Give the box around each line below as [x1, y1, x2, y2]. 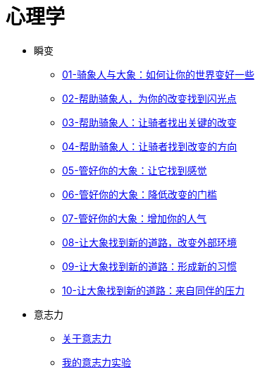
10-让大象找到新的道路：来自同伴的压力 [62, 284, 244, 296]
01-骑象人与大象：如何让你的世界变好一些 [62, 68, 254, 80]
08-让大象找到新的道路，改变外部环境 [62, 236, 237, 248]
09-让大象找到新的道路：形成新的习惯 [62, 260, 237, 272]
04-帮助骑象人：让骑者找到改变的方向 [62, 140, 237, 152]
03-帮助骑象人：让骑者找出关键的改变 [62, 116, 237, 128]
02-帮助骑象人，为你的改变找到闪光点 [62, 92, 237, 104]
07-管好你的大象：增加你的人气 [62, 212, 206, 224]
